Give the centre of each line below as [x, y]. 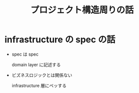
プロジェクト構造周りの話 [82, 10]
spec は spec [25, 54]
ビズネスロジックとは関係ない [42, 75]
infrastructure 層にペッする [39, 85]
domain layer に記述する [36, 64]
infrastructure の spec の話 [60, 40]
